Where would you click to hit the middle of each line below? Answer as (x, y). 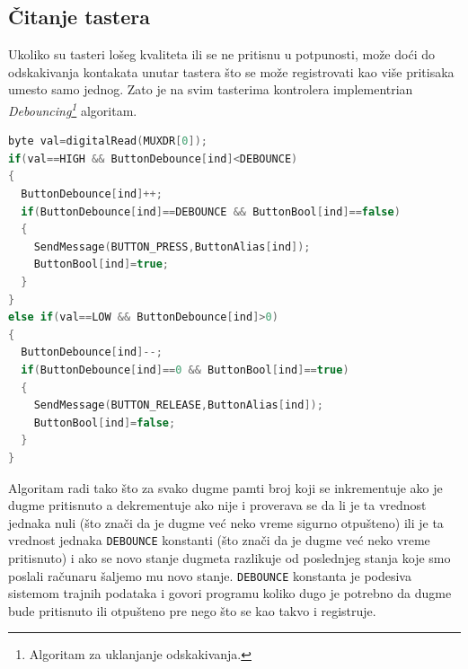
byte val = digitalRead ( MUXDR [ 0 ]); (108, 141)
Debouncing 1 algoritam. (73, 109)
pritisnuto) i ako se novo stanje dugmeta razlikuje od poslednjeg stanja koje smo (230, 557)
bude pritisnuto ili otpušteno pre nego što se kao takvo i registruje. (192, 610)
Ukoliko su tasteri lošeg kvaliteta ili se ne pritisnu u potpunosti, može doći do (221, 54)
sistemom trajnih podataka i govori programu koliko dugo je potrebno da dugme (230, 593)
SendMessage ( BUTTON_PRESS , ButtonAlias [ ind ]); (172, 246)
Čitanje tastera (79, 17)
